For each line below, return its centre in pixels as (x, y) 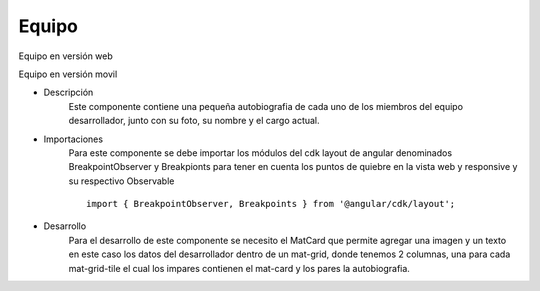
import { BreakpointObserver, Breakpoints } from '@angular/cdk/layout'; (271, 204)
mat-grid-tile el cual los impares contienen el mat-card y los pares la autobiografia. (239, 268)
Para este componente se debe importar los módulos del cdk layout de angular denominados (260, 152)
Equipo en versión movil (68, 74)
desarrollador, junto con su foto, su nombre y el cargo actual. (194, 121)
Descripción (68, 92)
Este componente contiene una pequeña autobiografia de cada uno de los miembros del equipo (266, 106)
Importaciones (73, 139)
